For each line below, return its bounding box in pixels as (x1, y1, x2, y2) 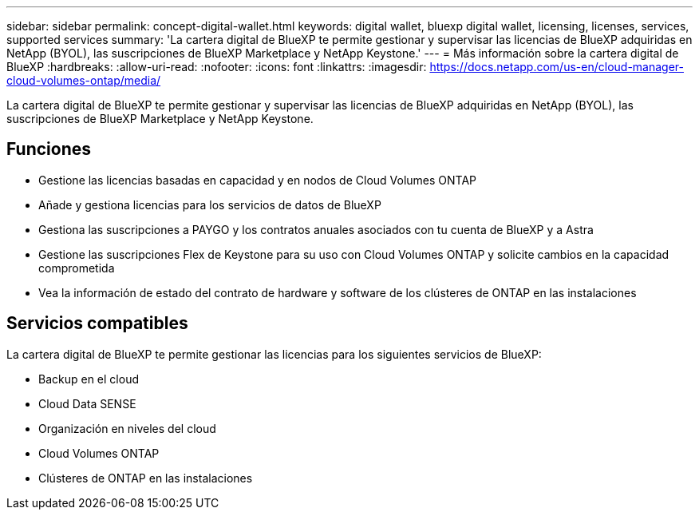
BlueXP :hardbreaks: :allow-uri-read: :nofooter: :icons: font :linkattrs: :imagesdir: (6, 60, 427, 73)
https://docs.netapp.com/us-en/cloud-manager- (429, 60, 684, 73)
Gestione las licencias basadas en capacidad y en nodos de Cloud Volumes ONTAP (38, 173, 477, 187)
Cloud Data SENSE (38, 396, 136, 411)
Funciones (6, 139, 92, 160)
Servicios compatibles (6, 313, 188, 334)
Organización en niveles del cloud (38, 421, 216, 435)
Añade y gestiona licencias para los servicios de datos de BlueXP (38, 197, 381, 212)
